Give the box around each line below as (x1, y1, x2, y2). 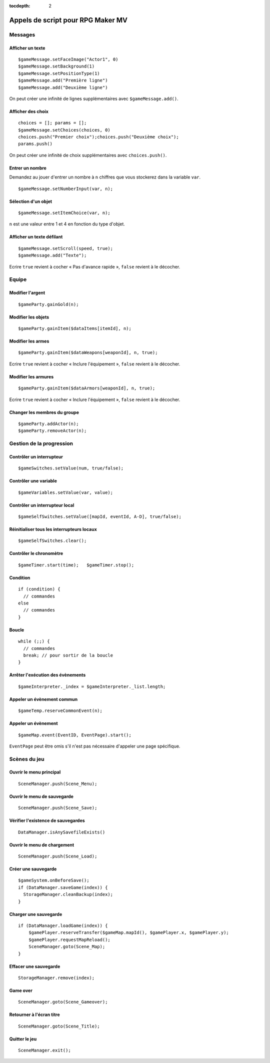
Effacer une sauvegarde (9, 963, 60, 969)
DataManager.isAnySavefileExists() (18, 829, 105, 835)
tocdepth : (9, 3, 30, 8)
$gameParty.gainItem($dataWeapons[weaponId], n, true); (18, 350, 158, 355)
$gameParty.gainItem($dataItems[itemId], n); (18, 325, 132, 331)
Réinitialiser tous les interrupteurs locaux (9, 526, 97, 532)
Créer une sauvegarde (9, 866, 57, 872)
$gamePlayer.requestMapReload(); (28, 936, 111, 942)
